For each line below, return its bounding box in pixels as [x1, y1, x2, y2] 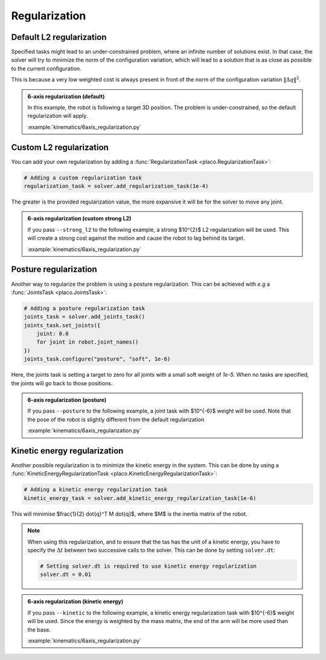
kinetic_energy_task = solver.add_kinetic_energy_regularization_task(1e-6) [24, 495, 257, 501]
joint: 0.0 [36, 330, 69, 338]
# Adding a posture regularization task [24, 305, 145, 312]
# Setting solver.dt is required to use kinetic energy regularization [40, 563, 257, 569]
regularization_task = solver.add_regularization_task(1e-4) [24, 183, 209, 190]
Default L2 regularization [11, 32, 107, 42]
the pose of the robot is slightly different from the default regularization [27, 415, 205, 423]
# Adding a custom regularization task [24, 174, 142, 181]
